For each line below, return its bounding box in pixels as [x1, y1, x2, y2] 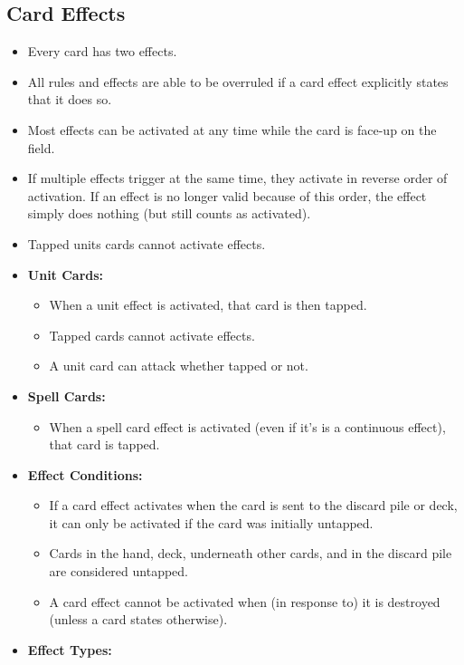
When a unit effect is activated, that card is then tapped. [49, 295, 367, 314]
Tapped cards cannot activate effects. [49, 325, 255, 344]
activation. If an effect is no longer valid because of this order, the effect [27, 186, 427, 205]
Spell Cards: [27, 386, 106, 405]
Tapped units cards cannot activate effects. [27, 234, 266, 253]
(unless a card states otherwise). [49, 610, 228, 629]
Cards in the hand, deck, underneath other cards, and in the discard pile [49, 544, 452, 563]
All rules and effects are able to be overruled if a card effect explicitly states [27, 72, 449, 91]
